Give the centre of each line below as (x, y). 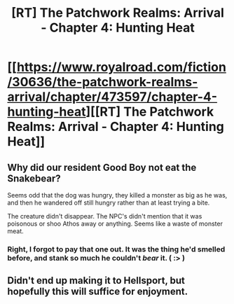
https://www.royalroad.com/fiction (121, 67)
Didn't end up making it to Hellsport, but (96, 281)
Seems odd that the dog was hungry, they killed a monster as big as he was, (117, 195)
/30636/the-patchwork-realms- (103, 82)
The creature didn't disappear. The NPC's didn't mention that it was (105, 216)
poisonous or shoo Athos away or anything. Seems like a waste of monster (115, 223)
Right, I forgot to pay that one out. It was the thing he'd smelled (116, 249)
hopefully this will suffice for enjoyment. (98, 292)
